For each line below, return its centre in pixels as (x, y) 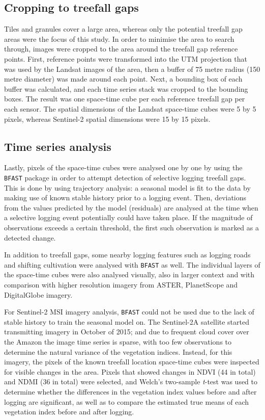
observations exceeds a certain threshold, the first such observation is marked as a (131, 227)
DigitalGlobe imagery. (38, 294)
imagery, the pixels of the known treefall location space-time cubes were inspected (132, 362)
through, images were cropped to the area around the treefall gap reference (121, 49)
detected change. (30, 237)
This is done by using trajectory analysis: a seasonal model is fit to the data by (127, 187)
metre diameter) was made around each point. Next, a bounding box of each (123, 79)
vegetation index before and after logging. (69, 412)
